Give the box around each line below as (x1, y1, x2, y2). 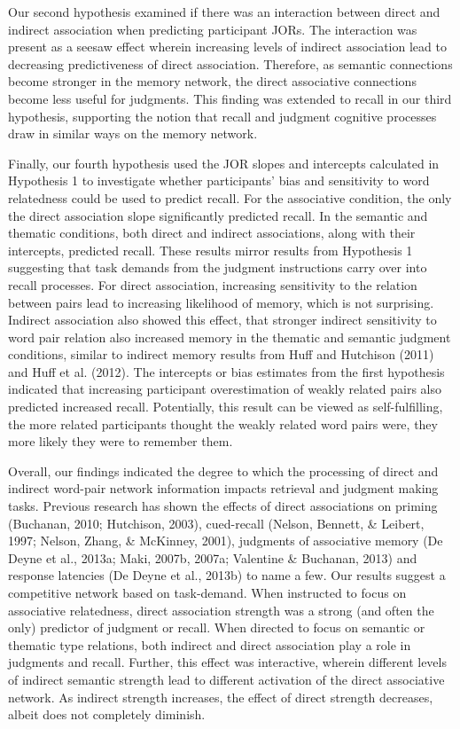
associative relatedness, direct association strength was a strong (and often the (8, 600, 434, 619)
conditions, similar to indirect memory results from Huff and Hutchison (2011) (8, 345, 434, 364)
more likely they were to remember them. (8, 432, 233, 451)
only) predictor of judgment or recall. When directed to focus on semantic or (8, 618, 425, 637)
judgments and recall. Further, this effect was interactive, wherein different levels (8, 653, 447, 671)
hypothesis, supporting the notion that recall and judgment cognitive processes (8, 106, 437, 125)
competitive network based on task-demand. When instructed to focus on (8, 584, 407, 601)
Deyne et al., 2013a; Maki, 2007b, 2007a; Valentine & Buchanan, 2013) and (8, 548, 417, 567)
